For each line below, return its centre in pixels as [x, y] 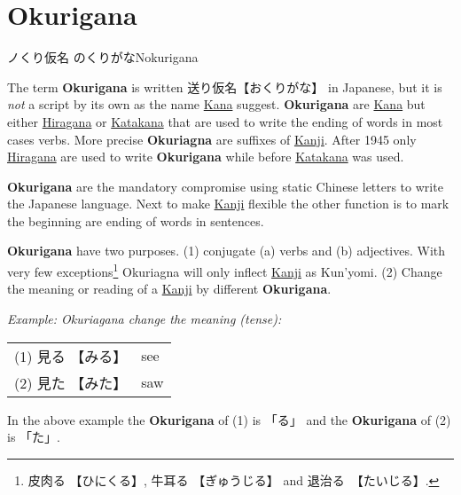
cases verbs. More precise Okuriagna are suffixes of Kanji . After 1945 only [212, 139]
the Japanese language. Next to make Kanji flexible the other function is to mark [228, 204]
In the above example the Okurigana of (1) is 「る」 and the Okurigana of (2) [229, 419]
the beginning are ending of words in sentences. [136, 220]
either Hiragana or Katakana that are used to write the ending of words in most [225, 121]
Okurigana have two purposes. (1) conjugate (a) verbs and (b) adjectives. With [227, 251]
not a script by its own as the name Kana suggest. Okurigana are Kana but [216, 104]
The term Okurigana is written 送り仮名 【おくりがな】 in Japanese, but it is [225, 86]
